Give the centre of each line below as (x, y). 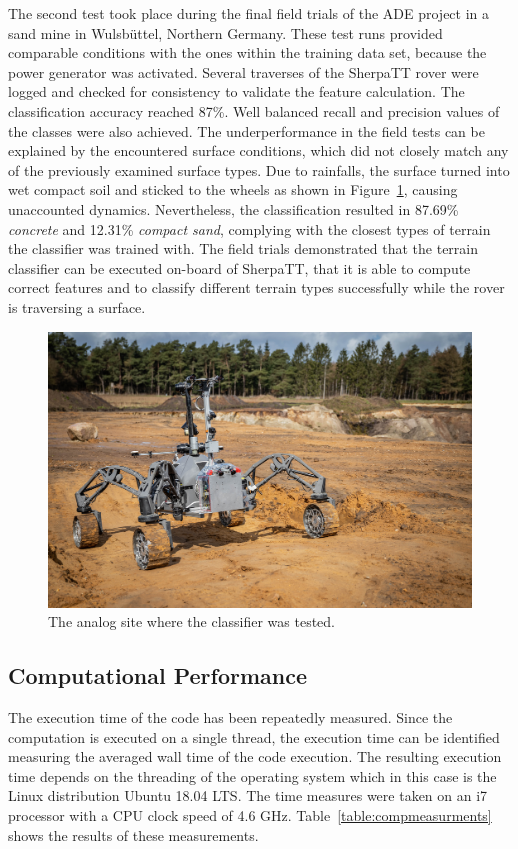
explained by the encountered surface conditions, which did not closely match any (258, 150)
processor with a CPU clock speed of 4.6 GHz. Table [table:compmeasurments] (250, 815)
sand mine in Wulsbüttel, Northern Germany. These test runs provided (225, 32)
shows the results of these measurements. (133, 834)
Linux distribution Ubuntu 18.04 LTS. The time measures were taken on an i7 (248, 795)
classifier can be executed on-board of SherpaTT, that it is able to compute (239, 267)
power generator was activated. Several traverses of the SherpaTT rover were (243, 71)
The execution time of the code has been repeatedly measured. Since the (230, 717)
